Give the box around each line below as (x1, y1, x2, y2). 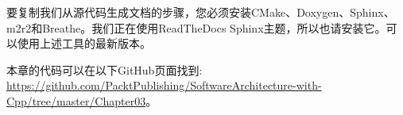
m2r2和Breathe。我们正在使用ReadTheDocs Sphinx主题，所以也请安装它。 (6, 19, 386, 36)
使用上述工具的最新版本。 (17, 35, 151, 52)
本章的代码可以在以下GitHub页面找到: (6, 61, 203, 78)
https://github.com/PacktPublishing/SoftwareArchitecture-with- (6, 77, 322, 94)
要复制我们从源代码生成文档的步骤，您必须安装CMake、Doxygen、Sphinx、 (6, 4, 395, 20)
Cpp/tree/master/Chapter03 (6, 92, 146, 109)
